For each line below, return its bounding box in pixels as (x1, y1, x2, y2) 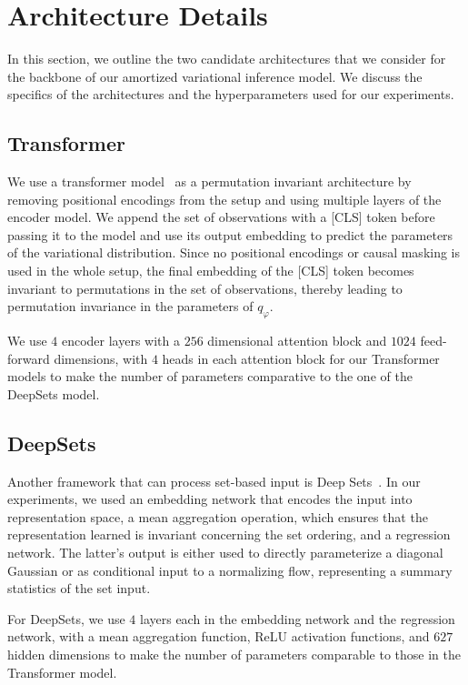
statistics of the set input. (7, 579, 151, 598)
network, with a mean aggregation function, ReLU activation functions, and (7, 627, 430, 646)
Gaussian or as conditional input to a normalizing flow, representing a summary (7, 560, 453, 579)
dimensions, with (54, 348, 148, 368)
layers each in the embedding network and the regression (140, 609, 455, 628)
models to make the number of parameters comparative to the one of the (7, 367, 413, 386)
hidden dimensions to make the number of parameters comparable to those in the (7, 644, 461, 663)
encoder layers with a (61, 331, 180, 350)
